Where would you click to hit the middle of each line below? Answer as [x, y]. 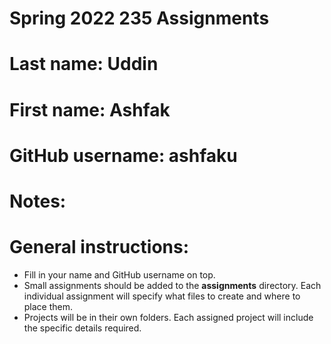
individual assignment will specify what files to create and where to [162, 296]
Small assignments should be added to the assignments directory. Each [172, 285]
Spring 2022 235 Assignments [139, 18]
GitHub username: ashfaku [123, 155]
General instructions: [99, 247]
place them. [48, 306]
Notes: [38, 201]
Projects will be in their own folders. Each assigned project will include [168, 317]
